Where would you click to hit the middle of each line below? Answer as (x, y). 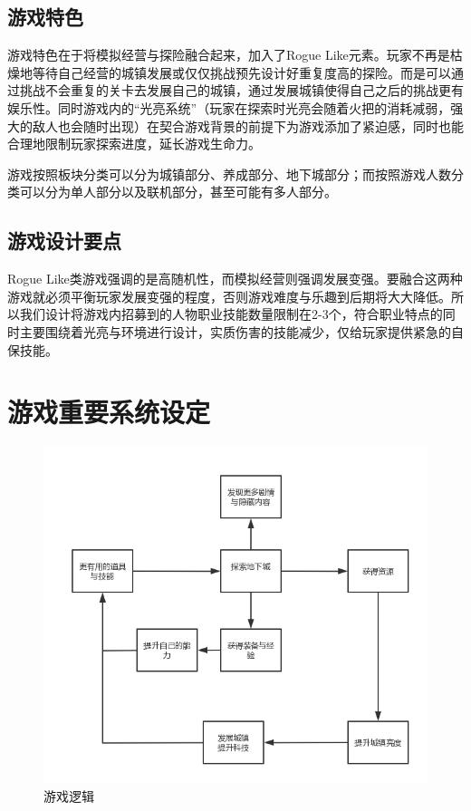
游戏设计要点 (64, 241)
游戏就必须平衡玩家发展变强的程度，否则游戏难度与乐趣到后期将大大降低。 (229, 296)
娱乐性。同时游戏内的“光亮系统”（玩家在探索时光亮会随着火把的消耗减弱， (229, 107)
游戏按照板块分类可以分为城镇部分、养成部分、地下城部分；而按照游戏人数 (229, 174)
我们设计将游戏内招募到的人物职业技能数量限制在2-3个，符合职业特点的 (231, 314)
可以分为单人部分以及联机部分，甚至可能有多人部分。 (178, 192)
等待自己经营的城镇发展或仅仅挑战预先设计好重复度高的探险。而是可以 (241, 72)
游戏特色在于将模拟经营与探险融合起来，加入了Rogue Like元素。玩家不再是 (229, 55)
